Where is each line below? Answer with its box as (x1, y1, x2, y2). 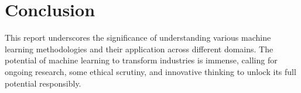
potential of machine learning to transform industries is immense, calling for (5, 54, 278, 66)
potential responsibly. (5, 77, 81, 89)
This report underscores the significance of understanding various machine (5, 31, 271, 44)
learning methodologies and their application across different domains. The (5, 42, 273, 55)
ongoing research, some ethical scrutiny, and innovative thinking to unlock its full (5, 65, 296, 77)
